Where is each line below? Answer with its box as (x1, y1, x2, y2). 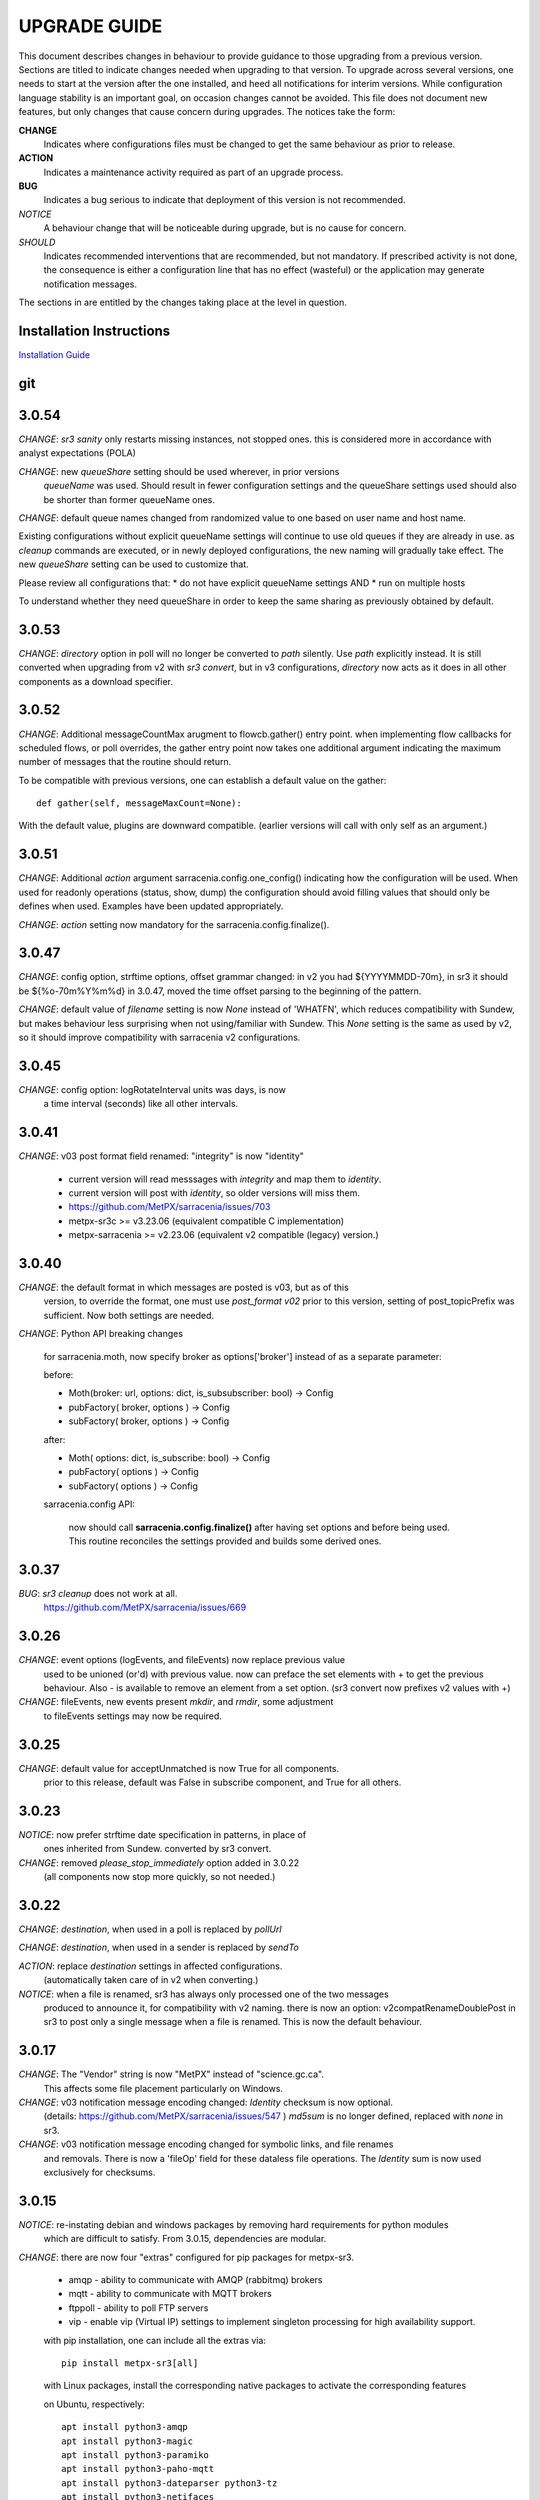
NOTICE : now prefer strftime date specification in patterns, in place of (18, 1828, 307, 1840)
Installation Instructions (18, 323, 171, 339)
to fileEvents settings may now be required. (43, 1710, 222, 1722)
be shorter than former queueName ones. (43, 493, 215, 505)
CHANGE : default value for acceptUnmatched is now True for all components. (18, 1762, 340, 1774)
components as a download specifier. (18, 675, 174, 687)
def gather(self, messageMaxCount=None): (36, 798, 242, 809)
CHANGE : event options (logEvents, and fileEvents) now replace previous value (18, 1654, 346, 1666)
